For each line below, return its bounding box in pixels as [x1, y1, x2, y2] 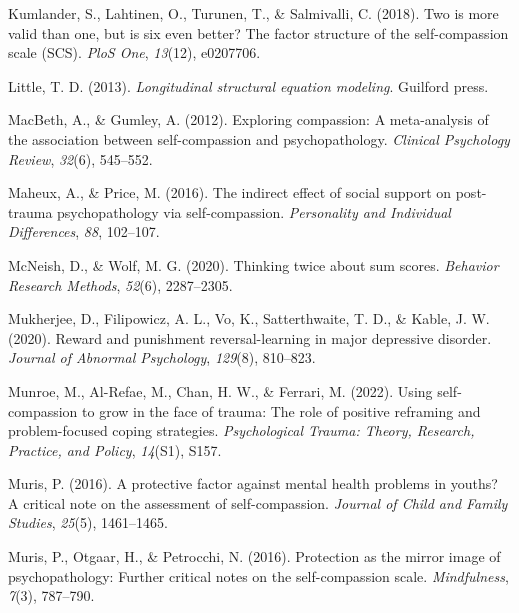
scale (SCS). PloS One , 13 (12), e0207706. [8, 42, 261, 63]
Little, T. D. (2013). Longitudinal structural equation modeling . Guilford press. [8, 75, 489, 96]
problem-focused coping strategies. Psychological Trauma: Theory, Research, [8, 420, 475, 441]
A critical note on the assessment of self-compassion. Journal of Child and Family [8, 492, 508, 513]
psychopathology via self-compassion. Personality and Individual [57, 201, 451, 222]
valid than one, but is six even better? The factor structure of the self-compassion [8, 22, 509, 43]
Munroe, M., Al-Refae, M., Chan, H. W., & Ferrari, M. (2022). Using [8, 380, 433, 401]
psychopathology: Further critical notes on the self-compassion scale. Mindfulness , [8, 565, 509, 586]
